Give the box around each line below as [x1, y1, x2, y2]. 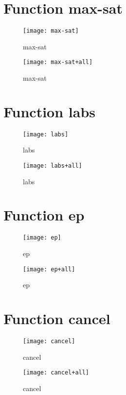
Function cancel [3, 308, 110, 329]
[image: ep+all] [23, 265, 75, 273]
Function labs [3, 101, 96, 121]
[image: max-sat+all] [23, 59, 93, 66]
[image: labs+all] [23, 162, 82, 169]
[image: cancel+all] [23, 369, 90, 376]
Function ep [3, 205, 85, 225]
